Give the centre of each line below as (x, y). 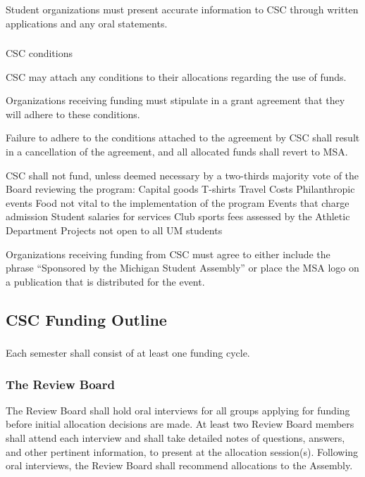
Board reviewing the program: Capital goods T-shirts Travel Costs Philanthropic (180, 189)
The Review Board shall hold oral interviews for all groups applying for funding (178, 410)
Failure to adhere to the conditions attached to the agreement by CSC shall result (183, 138)
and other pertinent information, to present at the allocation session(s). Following (182, 451)
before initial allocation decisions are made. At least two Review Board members (180, 424)
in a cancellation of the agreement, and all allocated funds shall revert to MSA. (177, 151)
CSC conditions (39, 53)
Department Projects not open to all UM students (114, 230)
